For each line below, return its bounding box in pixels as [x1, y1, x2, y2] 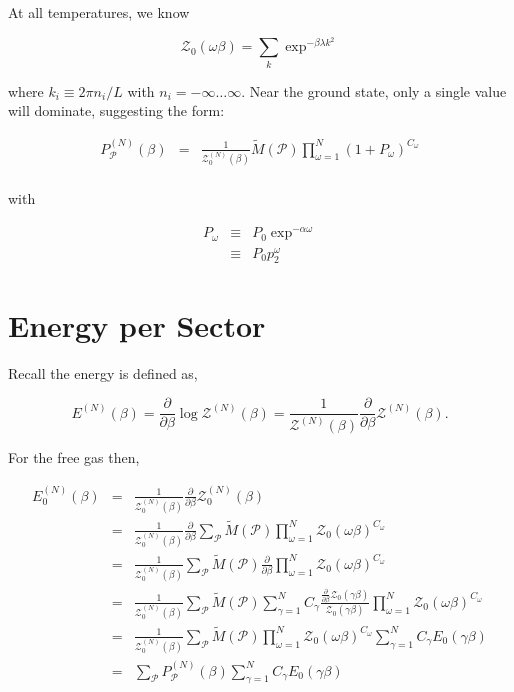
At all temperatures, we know [8, 2, 190, 22]
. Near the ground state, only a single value [241, 80, 507, 101]
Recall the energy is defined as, [8, 362, 198, 383]
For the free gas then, [8, 447, 140, 468]
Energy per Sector [8, 304, 266, 345]
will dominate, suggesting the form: [8, 100, 225, 121]
